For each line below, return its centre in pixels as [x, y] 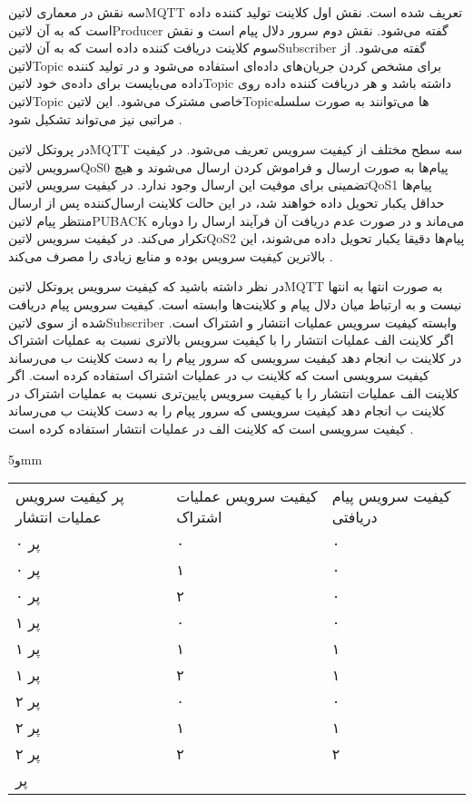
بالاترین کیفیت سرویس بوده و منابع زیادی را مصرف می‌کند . [171, 255]
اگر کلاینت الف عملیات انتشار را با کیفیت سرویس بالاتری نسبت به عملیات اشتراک [231, 340]
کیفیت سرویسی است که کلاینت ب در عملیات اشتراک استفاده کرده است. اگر [219, 375]
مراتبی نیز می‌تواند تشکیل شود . [95, 118]
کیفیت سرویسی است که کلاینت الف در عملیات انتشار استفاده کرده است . [211, 429]
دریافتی [355, 517]
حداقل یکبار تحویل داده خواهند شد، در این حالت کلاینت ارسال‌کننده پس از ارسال [227, 202]
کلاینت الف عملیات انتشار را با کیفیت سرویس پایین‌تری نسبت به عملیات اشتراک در [234, 392]
